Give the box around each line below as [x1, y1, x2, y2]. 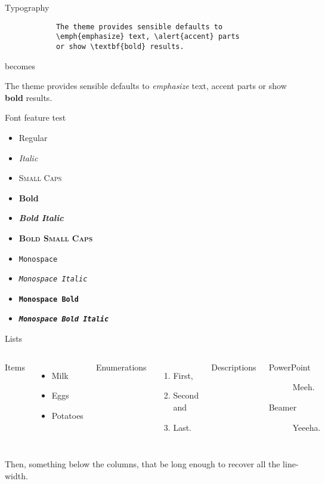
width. [5, 469, 28, 482]
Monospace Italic [18, 275, 88, 284]
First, [173, 369, 193, 381]
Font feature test [5, 111, 66, 124]
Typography [5, 1, 49, 13]
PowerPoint [268, 360, 311, 373]
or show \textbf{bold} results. [55, 42, 184, 51]
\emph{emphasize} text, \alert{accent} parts [55, 32, 240, 41]
